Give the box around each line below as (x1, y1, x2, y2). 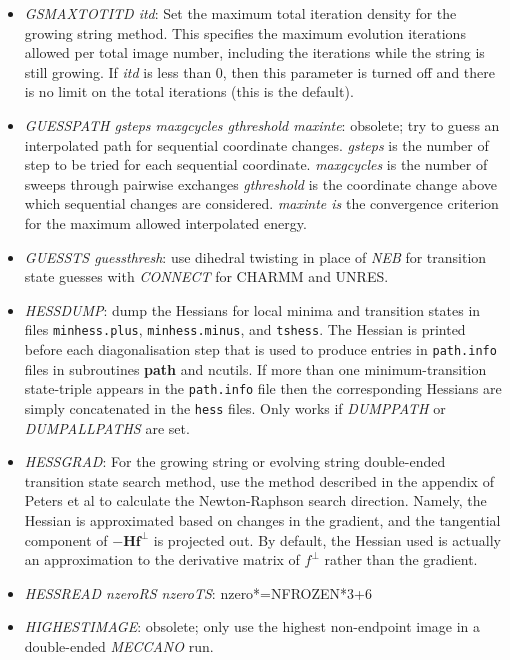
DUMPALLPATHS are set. (24, 417, 190, 438)
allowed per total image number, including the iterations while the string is (24, 42, 485, 63)
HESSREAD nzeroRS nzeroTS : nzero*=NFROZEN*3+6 (24, 582, 372, 603)
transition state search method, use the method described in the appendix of (24, 470, 494, 491)
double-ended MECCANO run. (24, 635, 214, 656)
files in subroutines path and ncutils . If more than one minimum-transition (24, 358, 487, 379)
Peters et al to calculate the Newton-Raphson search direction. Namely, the (24, 490, 487, 511)
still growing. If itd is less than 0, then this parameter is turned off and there (24, 61, 495, 82)
